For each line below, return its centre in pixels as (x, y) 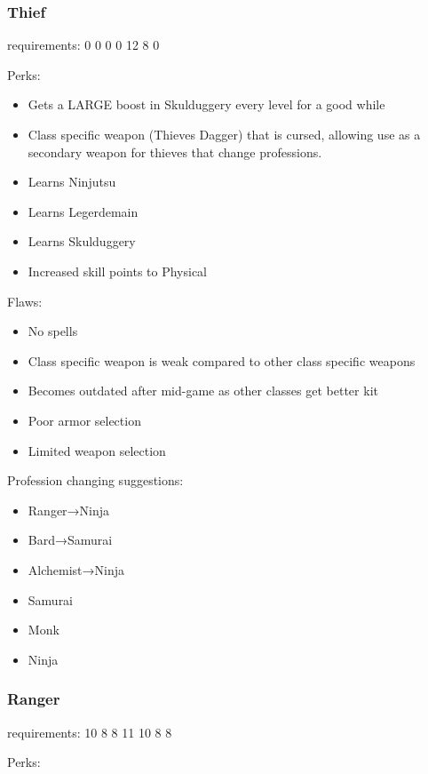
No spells (53, 331)
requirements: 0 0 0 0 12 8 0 (83, 45)
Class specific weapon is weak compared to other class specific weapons (222, 360)
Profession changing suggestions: (95, 480)
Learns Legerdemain (83, 211)
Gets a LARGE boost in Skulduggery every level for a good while (206, 104)
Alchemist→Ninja (76, 569)
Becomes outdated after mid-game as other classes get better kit (203, 391)
